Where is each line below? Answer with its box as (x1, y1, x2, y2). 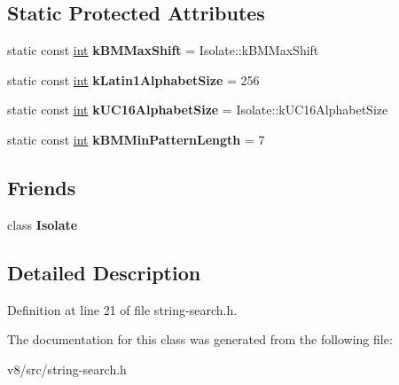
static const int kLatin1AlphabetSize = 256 (7, 70, 260, 89)
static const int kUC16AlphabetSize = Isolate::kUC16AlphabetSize (7, 100, 388, 119)
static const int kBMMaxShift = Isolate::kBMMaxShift (7, 41, 319, 59)
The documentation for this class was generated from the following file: (7, 330, 393, 349)
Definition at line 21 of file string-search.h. (7, 300, 238, 318)
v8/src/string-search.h (7, 359, 127, 378)
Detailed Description (7, 258, 201, 286)
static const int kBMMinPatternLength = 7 (7, 130, 265, 148)
